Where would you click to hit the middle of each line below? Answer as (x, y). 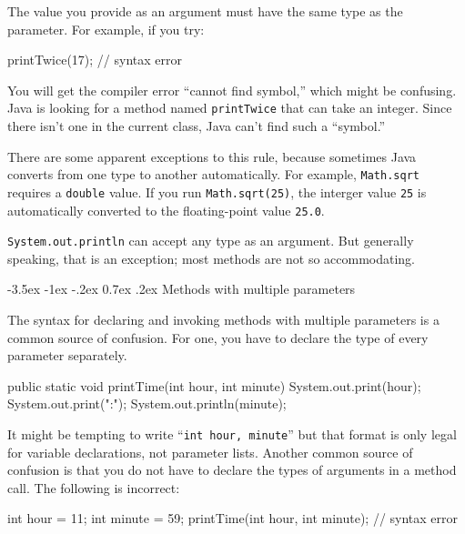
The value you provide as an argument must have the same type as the (205, 11)
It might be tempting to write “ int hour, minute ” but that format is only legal (232, 434)
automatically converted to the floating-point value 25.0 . (166, 210)
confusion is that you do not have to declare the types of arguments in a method (232, 470)
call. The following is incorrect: (94, 487)
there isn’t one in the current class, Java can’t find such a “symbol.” (197, 126)
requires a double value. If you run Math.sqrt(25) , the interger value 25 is (217, 191)
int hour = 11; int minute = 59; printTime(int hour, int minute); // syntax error (233, 518)
